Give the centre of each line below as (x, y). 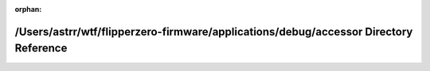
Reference (41, 49)
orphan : (28, 9)
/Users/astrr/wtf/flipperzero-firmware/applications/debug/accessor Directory (214, 32)
